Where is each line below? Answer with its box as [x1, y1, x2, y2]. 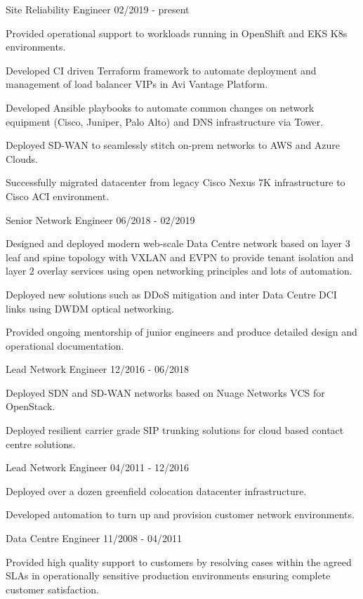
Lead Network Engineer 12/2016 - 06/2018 [6, 362, 190, 376]
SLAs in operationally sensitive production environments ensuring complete [6, 568, 331, 583]
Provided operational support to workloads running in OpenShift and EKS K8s [6, 25, 348, 40]
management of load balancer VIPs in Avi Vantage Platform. [6, 77, 268, 91]
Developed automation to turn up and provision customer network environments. [6, 507, 355, 522]
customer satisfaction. [6, 581, 99, 596]
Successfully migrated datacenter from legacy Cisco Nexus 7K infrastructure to [6, 175, 345, 190]
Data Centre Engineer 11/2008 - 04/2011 [6, 531, 182, 546]
